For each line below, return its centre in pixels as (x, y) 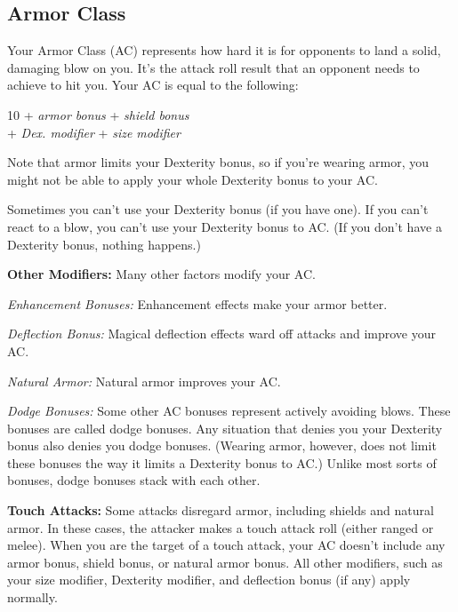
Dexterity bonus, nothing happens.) (104, 244)
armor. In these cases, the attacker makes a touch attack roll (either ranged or (221, 527)
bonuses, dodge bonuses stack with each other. (134, 480)
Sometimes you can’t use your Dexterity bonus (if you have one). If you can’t (218, 209)
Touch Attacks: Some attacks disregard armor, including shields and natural (221, 510)
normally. (32, 597)
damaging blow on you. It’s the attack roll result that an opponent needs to (213, 67)
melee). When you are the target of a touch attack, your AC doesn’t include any (226, 545)
